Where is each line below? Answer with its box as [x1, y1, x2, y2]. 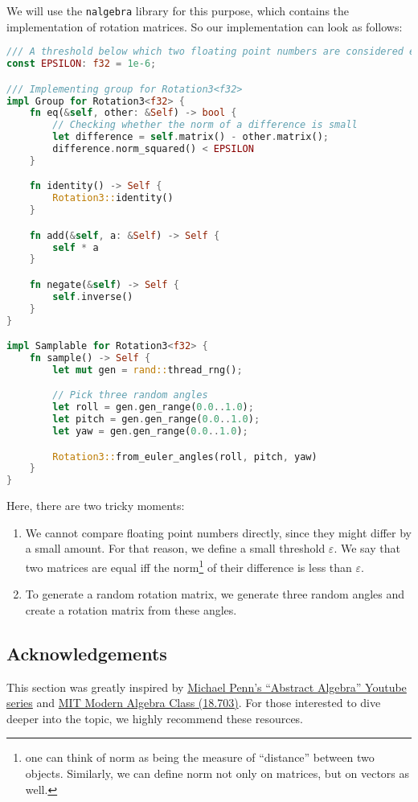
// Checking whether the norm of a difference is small [52, 119, 358, 131]
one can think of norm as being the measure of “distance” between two [25, 749, 375, 766]
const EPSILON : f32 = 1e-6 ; [6, 58, 157, 70]
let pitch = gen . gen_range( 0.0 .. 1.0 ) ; [52, 413, 260, 426]
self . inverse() [52, 290, 133, 302]
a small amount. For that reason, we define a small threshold [25, 540, 326, 557]
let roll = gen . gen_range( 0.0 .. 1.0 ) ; [52, 401, 254, 413]
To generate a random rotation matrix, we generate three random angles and [25, 586, 405, 603]
